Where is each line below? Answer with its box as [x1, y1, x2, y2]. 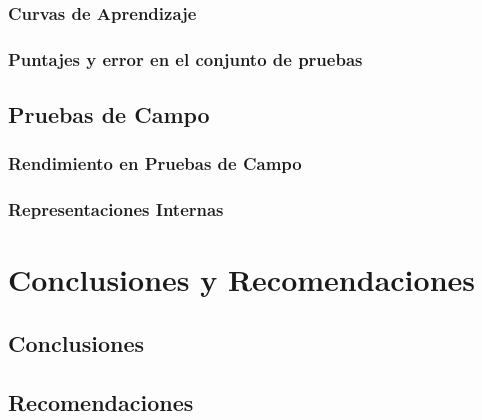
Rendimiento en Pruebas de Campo [8, 151, 302, 176]
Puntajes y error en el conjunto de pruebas [8, 46, 363, 71]
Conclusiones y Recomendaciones [8, 259, 475, 300]
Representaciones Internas [8, 197, 224, 222]
